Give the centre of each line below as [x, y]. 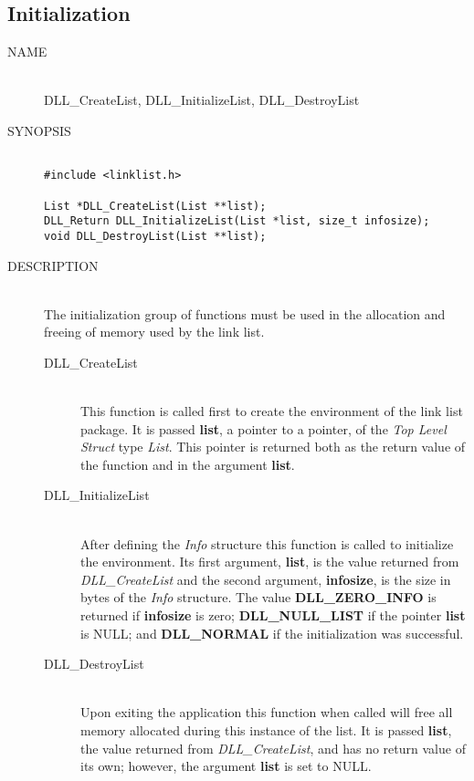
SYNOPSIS [39, 130]
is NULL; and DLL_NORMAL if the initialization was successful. [272, 633]
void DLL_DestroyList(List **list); [155, 236]
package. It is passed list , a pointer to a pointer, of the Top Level [263, 428]
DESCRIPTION [53, 265]
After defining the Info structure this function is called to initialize [267, 543]
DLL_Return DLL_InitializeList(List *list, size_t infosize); [237, 221]
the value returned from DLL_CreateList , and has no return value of [273, 748]
